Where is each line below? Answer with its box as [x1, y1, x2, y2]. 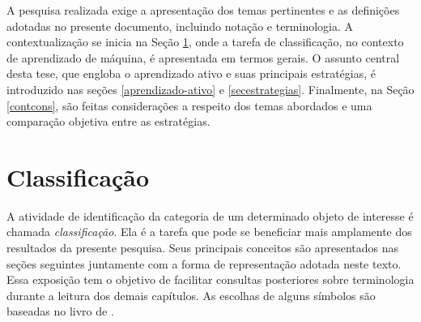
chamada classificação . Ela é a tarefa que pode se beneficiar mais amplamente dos [6, 223, 412, 240]
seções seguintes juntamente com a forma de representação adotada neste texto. [6, 255, 402, 272]
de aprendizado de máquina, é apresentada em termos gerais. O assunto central [6, 49, 400, 66]
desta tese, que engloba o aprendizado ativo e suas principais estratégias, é [6, 65, 376, 82]
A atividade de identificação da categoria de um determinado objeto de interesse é [6, 207, 414, 224]
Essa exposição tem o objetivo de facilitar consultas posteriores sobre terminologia [6, 271, 415, 288]
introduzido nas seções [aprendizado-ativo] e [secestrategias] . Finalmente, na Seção [6, 80, 415, 97]
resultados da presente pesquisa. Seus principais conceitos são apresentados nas [6, 239, 399, 256]
